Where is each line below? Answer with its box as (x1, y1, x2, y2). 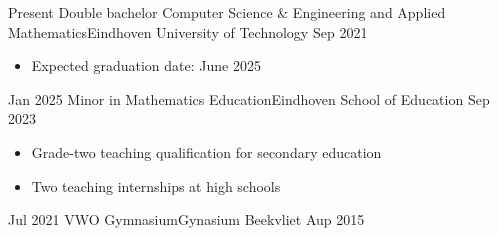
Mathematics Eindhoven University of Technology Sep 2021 (8, 21, 368, 42)
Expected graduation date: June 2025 (31, 55, 261, 76)
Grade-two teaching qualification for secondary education (31, 141, 382, 162)
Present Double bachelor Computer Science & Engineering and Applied (8, 2, 446, 22)
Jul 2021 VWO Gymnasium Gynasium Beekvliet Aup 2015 (8, 209, 365, 230)
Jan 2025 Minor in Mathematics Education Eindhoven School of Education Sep (8, 88, 490, 109)
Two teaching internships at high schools (31, 175, 281, 196)
